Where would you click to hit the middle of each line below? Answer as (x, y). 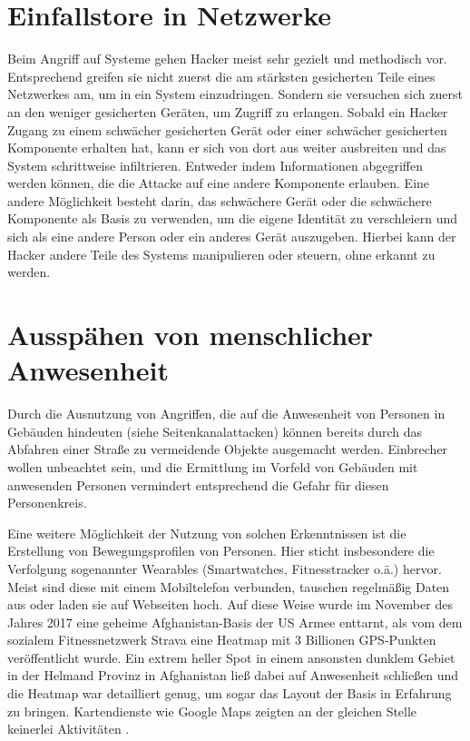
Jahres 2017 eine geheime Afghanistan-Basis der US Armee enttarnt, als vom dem (235, 622)
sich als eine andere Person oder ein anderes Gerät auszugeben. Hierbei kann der (232, 237)
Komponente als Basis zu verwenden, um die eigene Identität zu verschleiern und (233, 218)
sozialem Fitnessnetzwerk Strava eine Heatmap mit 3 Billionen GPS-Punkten (222, 640)
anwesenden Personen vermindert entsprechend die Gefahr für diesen (198, 484)
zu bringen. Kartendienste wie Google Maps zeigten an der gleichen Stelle (212, 711)
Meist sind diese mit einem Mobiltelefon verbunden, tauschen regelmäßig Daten (229, 586)
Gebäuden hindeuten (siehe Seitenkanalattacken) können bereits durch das (215, 431)
